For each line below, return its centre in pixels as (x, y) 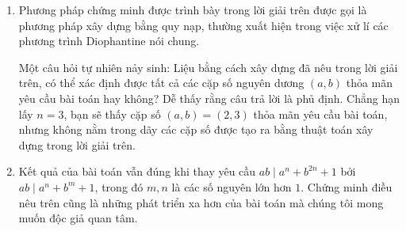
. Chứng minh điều (347, 186)
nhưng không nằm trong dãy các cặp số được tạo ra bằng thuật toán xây (196, 129)
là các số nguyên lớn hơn (232, 186)
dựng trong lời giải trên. (77, 144)
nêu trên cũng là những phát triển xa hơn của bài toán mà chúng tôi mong (201, 202)
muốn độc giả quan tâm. (78, 218)
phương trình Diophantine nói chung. (109, 41)
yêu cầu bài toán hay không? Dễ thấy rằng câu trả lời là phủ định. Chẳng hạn (209, 98)
